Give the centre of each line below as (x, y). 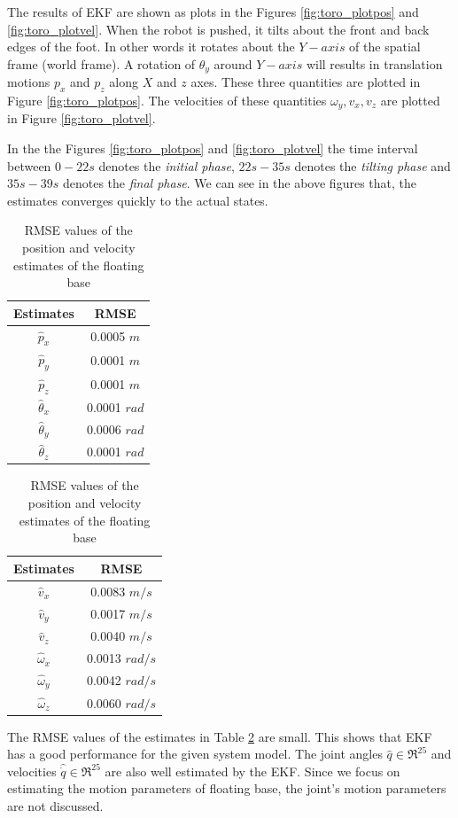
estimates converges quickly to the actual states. (138, 200)
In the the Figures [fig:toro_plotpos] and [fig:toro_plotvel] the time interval (213, 148)
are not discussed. (55, 806)
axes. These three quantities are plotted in (306, 82)
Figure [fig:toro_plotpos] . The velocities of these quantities (167, 101)
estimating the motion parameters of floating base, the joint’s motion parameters (227, 788)
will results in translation (374, 63)
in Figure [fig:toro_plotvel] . (82, 118)
